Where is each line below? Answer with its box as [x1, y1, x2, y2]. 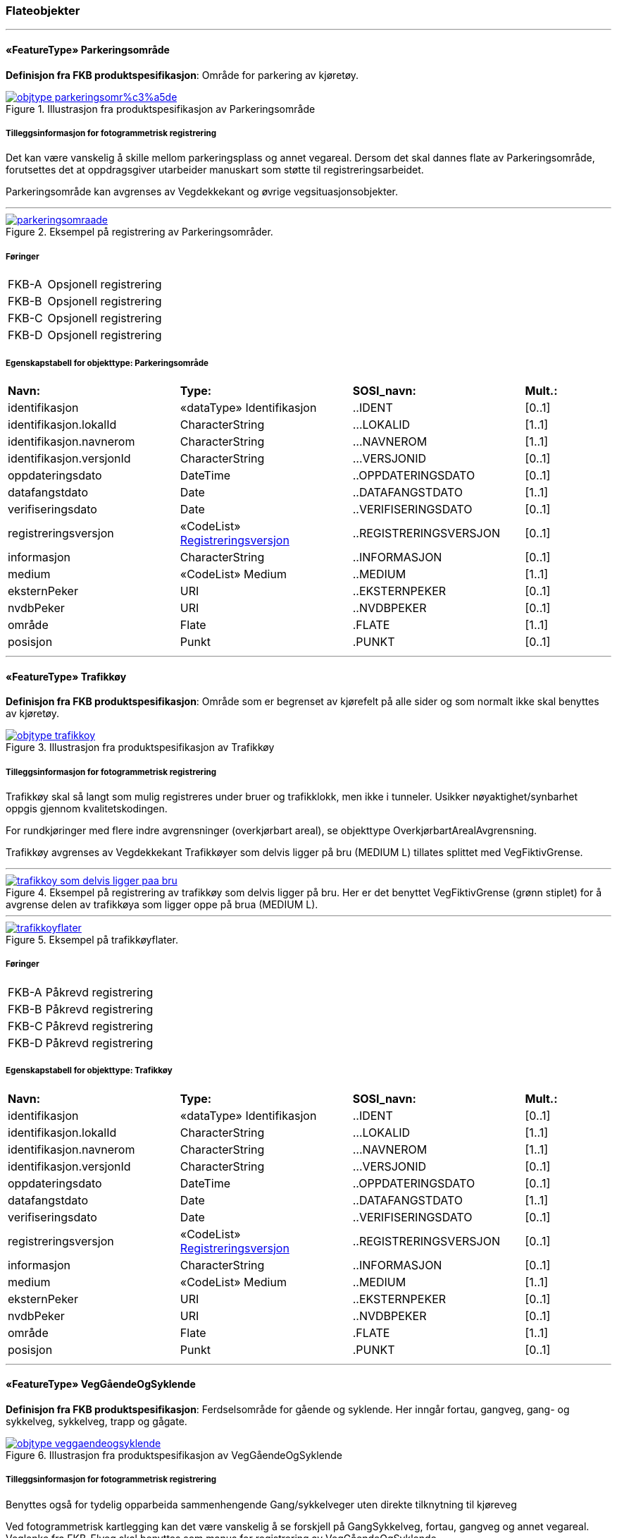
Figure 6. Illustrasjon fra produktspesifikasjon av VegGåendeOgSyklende [6, 1448, 342, 1461]
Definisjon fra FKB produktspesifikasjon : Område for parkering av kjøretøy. [6, 68, 359, 81]
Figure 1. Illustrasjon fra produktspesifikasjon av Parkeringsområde [6, 102, 316, 115]
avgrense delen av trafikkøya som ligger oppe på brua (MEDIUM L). [6, 898, 318, 910]
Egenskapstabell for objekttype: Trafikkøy [6, 1066, 173, 1076]
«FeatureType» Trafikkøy [6, 670, 127, 683]
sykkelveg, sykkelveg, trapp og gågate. [6, 1415, 187, 1427]
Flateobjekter [6, 4, 80, 18]
